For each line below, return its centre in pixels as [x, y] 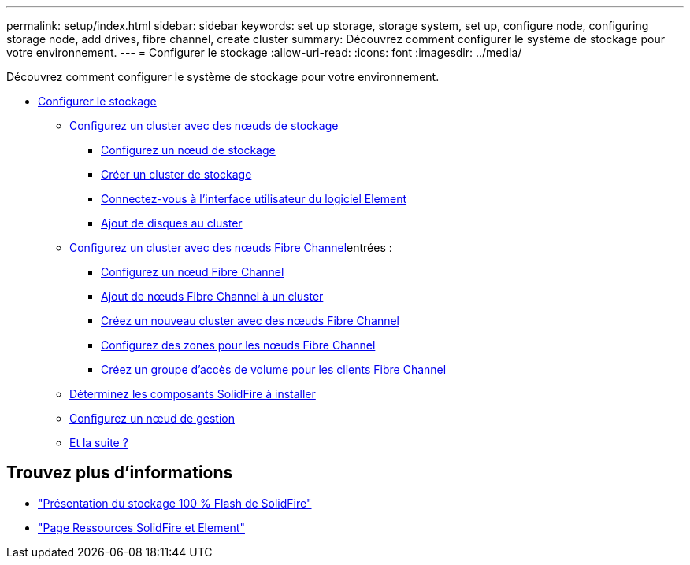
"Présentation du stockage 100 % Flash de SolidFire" [175, 503]
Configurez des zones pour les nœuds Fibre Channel [238, 345]
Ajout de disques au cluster [172, 223]
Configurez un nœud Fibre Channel [193, 272]
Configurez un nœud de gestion [152, 418]
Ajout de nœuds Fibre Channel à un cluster [212, 296]
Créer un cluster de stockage [176, 174]
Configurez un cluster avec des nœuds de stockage [204, 126]
